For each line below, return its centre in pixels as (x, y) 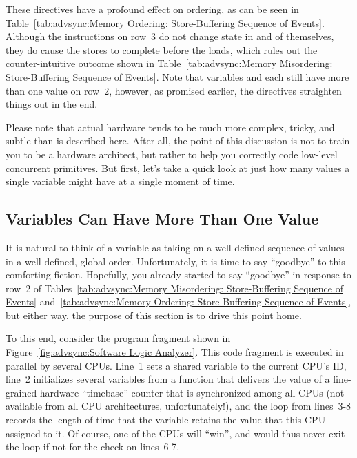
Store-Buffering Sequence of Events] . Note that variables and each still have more (177, 76)
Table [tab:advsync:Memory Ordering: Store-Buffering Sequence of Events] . (165, 22)
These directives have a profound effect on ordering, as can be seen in (152, 9)
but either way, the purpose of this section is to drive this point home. (154, 315)
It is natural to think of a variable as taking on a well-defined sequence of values (175, 247)
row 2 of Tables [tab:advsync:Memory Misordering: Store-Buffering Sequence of (174, 288)
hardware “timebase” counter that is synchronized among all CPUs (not (192, 392)
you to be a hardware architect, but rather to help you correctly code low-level (172, 154)
